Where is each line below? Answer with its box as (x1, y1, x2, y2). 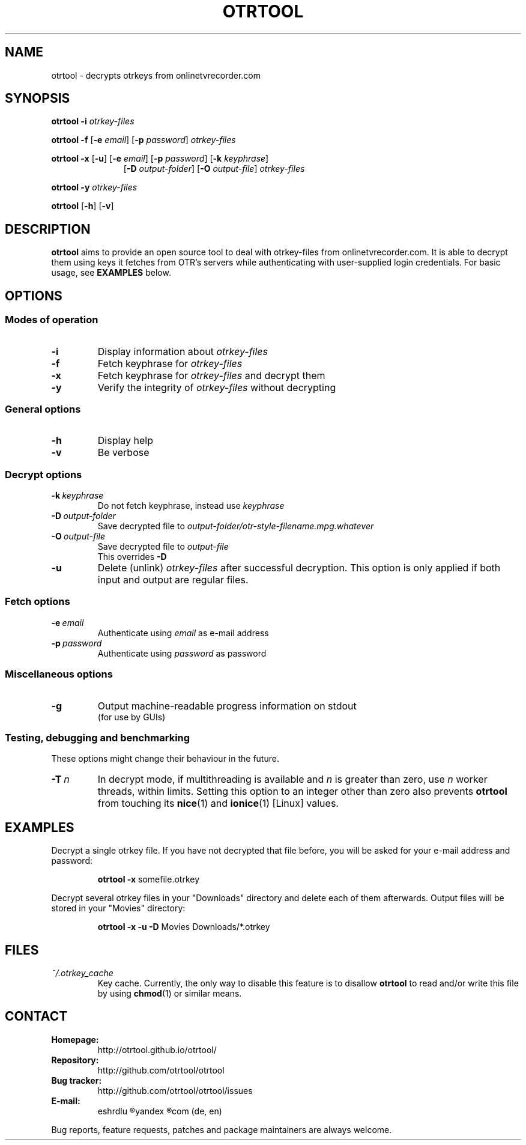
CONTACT (5, 1009, 68, 1024)
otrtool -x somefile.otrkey (97, 874, 200, 885)
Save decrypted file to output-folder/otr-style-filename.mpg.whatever (97, 521, 374, 531)
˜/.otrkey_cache (51, 967, 113, 978)
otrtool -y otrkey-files (51, 182, 138, 193)
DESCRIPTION (5, 221, 91, 237)
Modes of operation (5, 314, 98, 326)
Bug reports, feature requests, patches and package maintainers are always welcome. (51, 1124, 392, 1135)
